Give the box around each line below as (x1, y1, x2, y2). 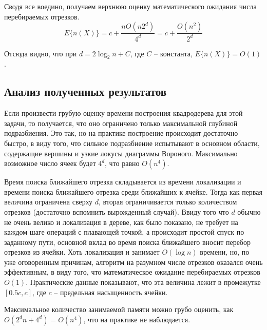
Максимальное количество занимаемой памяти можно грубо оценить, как (4, 304, 234, 315)
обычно (237, 206, 261, 217)
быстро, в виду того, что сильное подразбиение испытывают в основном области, (4, 137, 260, 148)
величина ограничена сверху (4, 196, 93, 207)
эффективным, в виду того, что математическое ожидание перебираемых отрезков (4, 266, 260, 277)
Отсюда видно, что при (4, 48, 77, 58)
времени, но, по (200, 246, 250, 257)
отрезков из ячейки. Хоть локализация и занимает (4, 246, 160, 257)
